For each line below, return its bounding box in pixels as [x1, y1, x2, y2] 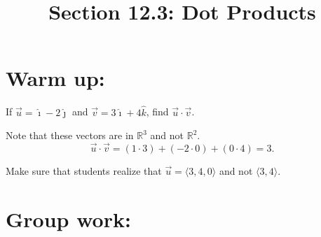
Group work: [6, 204, 131, 233]
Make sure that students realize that [6, 163, 162, 178]
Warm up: [6, 64, 105, 92]
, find [146, 104, 169, 119]
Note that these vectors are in [6, 128, 134, 143]
